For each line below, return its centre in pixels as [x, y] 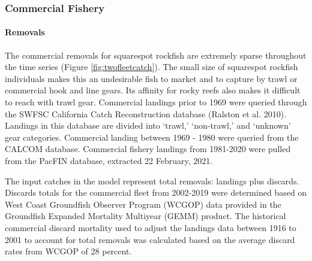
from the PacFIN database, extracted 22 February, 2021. [109, 160]
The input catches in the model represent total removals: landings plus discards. [152, 180]
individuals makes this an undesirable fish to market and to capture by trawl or [151, 78]
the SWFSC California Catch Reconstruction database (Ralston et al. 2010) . [146, 113]
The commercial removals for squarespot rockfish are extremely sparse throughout [156, 55]
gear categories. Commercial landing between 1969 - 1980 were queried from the [152, 137]
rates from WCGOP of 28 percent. [68, 251]
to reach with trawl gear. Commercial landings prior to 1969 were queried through [156, 102]
